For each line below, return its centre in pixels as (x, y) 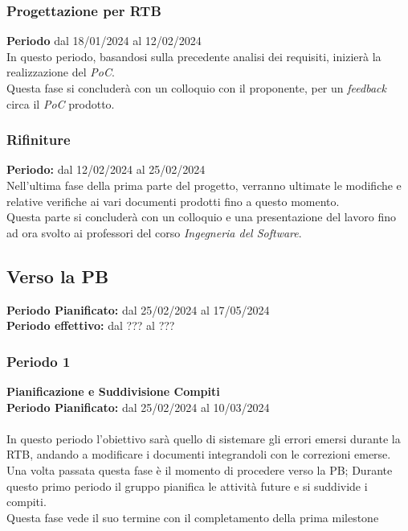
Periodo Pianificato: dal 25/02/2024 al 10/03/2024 (138, 407)
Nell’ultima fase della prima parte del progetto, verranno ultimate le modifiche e (204, 185)
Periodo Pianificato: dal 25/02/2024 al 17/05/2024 (138, 309)
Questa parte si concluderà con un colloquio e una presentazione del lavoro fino (201, 217)
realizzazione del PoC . (61, 72)
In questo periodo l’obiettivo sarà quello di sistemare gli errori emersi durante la (204, 438)
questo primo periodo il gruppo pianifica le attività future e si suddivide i (187, 486)
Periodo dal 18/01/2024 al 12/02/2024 (104, 41)
